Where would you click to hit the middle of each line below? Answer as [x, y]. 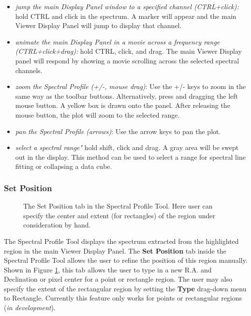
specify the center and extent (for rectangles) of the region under [119, 215]
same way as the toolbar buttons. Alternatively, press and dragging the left [127, 96]
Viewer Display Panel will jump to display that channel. [98, 25]
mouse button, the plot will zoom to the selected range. [97, 114]
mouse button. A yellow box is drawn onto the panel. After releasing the [123, 105]
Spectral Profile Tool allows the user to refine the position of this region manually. [126, 260]
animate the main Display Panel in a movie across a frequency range [118, 41]
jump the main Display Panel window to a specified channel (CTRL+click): [127, 6]
